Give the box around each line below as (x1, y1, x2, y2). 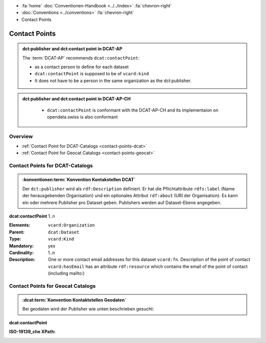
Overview (9, 133, 33, 140)
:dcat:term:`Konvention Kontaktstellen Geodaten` (22, 297, 127, 303)
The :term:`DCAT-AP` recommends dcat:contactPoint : (22, 55, 140, 61)
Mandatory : (9, 243, 34, 249)
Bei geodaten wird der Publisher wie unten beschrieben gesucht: (22, 306, 154, 312)
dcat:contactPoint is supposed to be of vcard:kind (34, 71, 149, 77)
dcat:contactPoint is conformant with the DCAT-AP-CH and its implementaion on (47, 107, 219, 113)
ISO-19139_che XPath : (9, 329, 56, 335)
